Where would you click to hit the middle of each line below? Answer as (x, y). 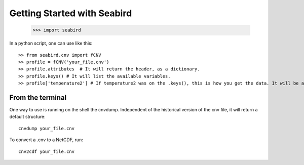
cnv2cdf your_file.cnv (47, 151)
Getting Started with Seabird (71, 13)
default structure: (27, 117)
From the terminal (38, 97)
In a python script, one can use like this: (51, 44)
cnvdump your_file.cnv (47, 128)
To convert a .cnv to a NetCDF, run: (46, 140)
